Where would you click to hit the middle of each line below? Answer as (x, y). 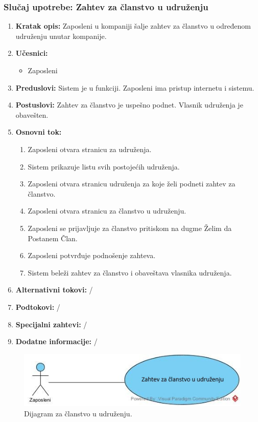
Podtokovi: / (38, 307)
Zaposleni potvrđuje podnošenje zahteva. (92, 255)
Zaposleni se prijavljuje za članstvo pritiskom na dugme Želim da (130, 228)
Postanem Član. (53, 238)
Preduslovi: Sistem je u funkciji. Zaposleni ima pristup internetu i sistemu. (135, 87)
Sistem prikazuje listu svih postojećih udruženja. (104, 166)
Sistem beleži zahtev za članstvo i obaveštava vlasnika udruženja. (130, 272)
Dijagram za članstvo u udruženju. (78, 413)
